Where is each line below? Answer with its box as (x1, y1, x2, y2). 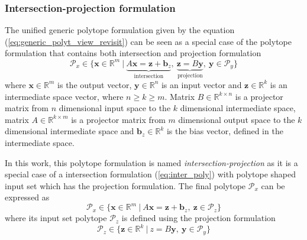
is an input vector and (161, 78, 242, 90)
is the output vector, (57, 78, 132, 90)
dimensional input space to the (59, 102, 171, 114)
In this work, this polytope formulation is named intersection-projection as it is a (5, 156, 298, 168)
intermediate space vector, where (5, 90, 124, 102)
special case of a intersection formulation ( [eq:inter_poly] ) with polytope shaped (5, 168, 296, 180)
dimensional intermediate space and (5, 125, 134, 137)
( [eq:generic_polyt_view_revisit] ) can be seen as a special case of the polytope (5, 35, 292, 47)
